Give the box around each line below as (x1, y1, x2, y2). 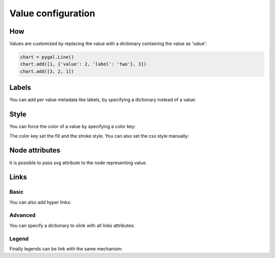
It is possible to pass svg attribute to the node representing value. (9, 160, 147, 166)
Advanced (9, 212, 36, 219)
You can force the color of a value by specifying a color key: (9, 123, 136, 130)
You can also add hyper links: (9, 199, 71, 205)
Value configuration (9, 8, 95, 19)
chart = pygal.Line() (20, 54, 74, 60)
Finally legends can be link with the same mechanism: (9, 245, 123, 252)
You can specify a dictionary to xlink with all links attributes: (9, 222, 135, 228)
